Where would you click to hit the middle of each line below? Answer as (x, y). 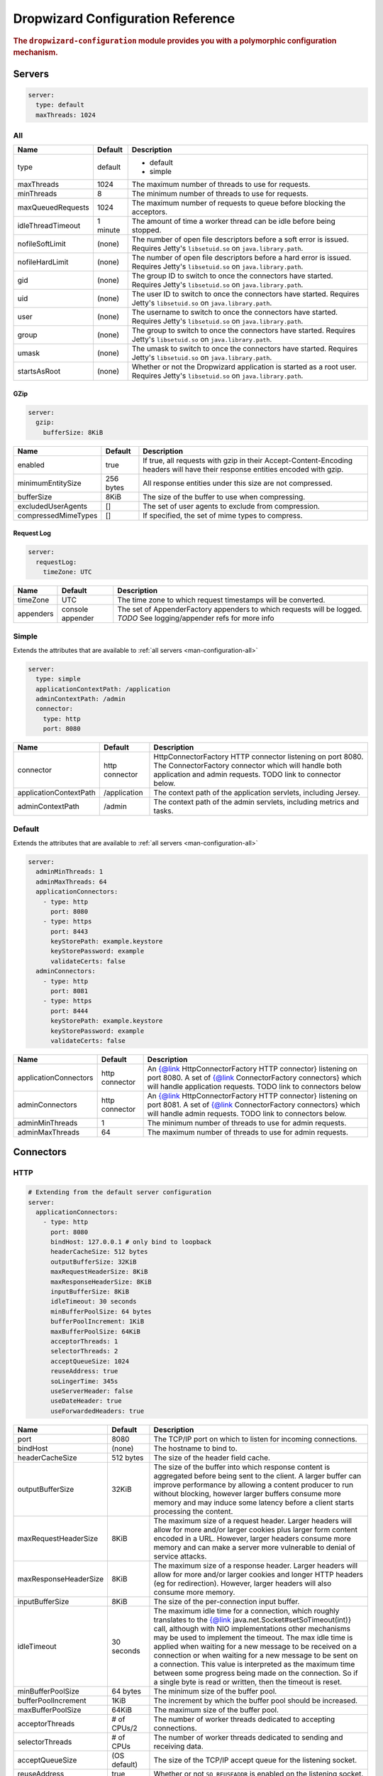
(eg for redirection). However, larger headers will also (243, 1583)
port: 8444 (70, 1011)
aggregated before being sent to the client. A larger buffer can (257, 1476)
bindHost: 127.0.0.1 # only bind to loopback (131, 1242)
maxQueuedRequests (54, 207)
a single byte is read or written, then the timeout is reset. (248, 1682)
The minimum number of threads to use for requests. (220, 194)
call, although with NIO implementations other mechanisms (252, 1628)
